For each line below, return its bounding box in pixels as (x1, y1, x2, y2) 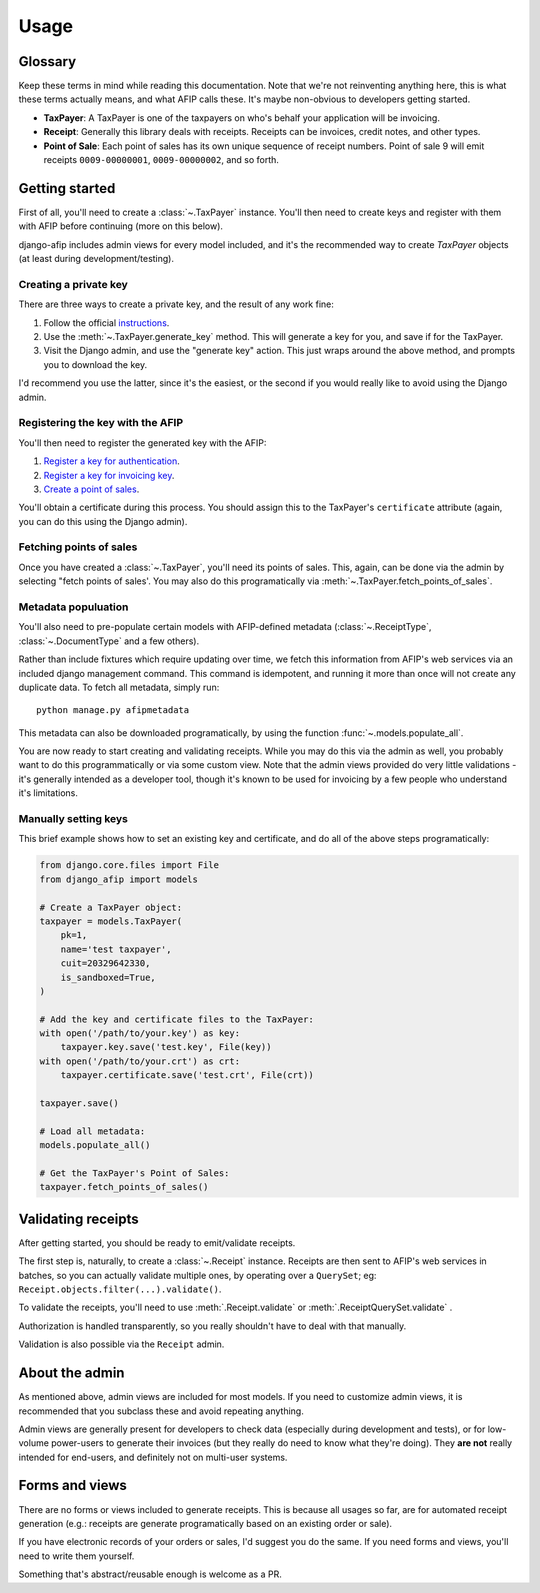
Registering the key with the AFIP (18, 416, 184, 430)
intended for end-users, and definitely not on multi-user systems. (18, 1451, 288, 1463)
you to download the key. (43, 358, 148, 370)
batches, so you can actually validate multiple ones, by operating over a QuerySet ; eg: (18, 1269, 377, 1281)
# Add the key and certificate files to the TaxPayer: (39, 1013, 314, 1025)
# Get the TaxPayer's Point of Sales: (39, 1167, 230, 1179)
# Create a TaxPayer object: (39, 901, 183, 913)
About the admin (18, 1365, 125, 1382)
